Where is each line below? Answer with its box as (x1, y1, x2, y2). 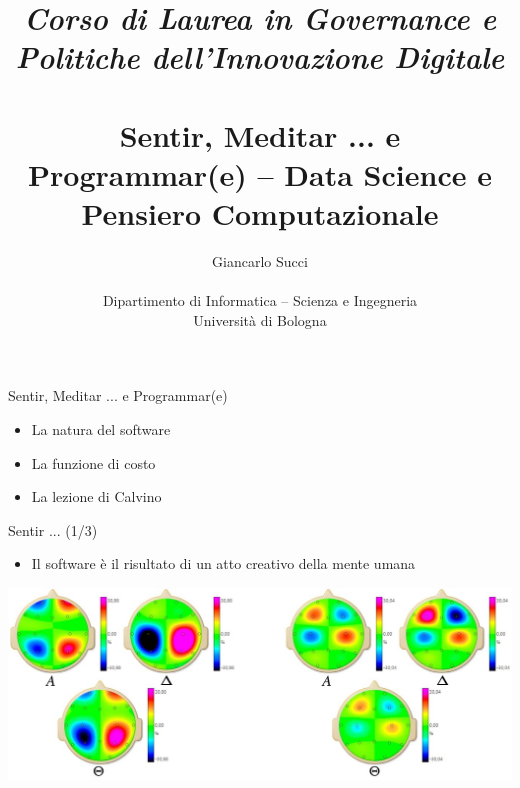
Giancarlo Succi (212, 251, 308, 272)
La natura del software (31, 419, 171, 440)
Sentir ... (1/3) (8, 519, 98, 540)
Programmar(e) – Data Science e (28, 153, 492, 194)
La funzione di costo (31, 452, 156, 473)
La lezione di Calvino (31, 486, 162, 507)
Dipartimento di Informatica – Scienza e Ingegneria (102, 290, 418, 311)
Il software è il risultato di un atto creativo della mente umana (31, 553, 416, 574)
